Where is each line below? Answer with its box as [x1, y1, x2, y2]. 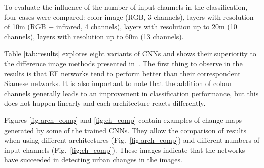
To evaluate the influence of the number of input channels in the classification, [4, 2, 248, 12]
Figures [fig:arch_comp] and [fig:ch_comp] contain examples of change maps [4, 114, 242, 125]
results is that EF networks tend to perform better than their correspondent [4, 68, 241, 78]
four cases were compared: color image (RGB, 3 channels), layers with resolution [4, 11, 254, 22]
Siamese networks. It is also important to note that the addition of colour [4, 78, 233, 89]
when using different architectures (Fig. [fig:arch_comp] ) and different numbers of [4, 135, 259, 145]
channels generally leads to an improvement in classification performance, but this [4, 88, 259, 98]
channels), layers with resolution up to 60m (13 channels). [4, 31, 184, 41]
